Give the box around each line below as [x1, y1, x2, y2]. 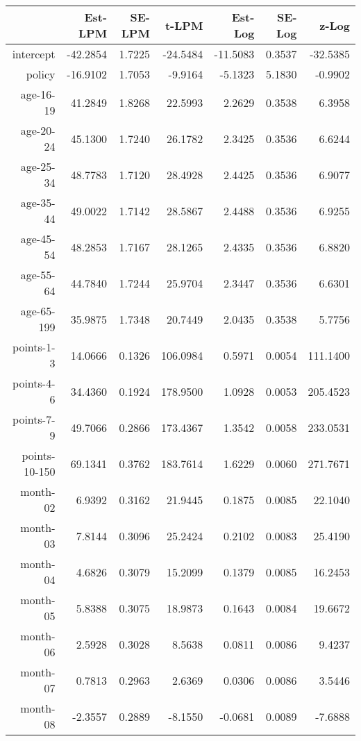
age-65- [20, 303, 56, 319]
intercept [12, 46, 56, 62]
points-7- [12, 411, 56, 427]
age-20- [20, 122, 56, 138]
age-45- [20, 231, 56, 247]
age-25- [20, 158, 56, 174]
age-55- [20, 267, 56, 283]
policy [26, 66, 56, 82]
